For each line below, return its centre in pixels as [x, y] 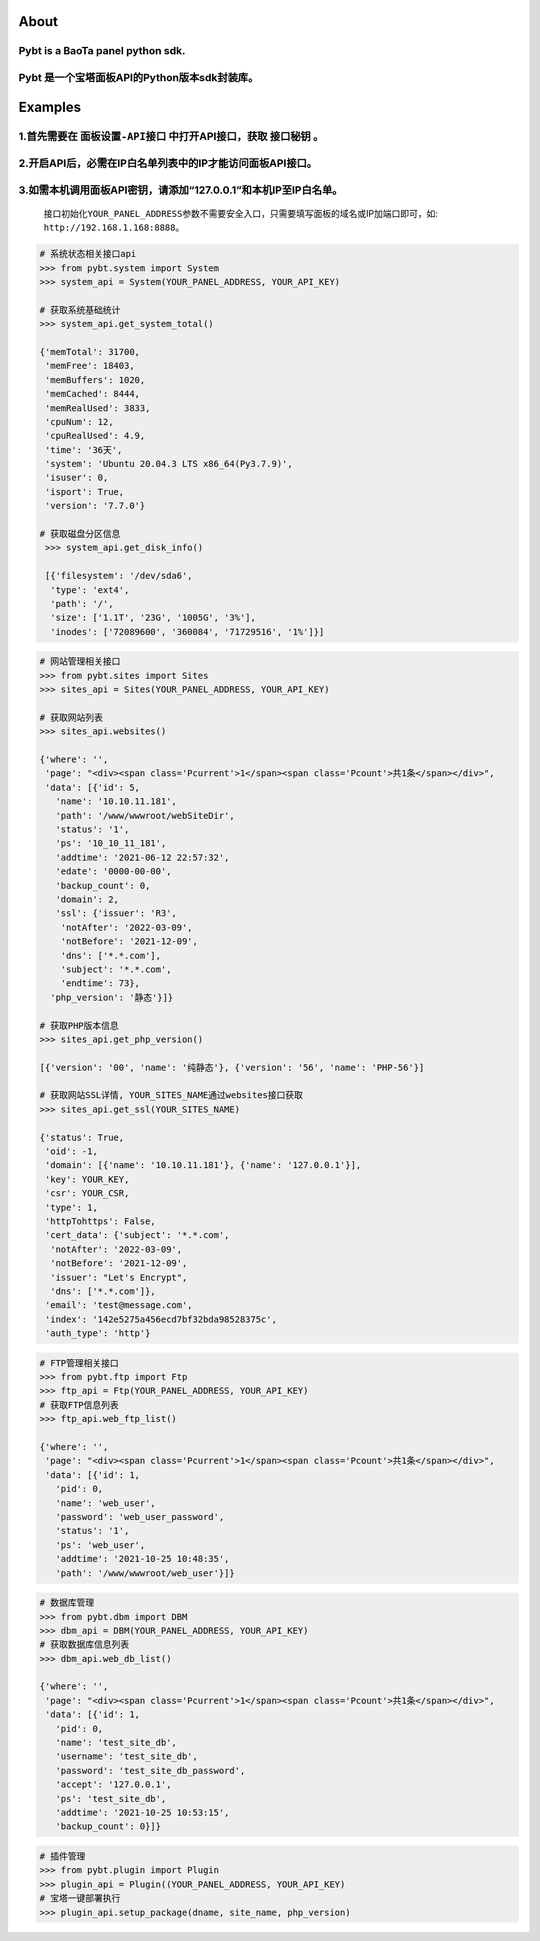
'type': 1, [72, 1207]
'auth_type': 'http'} [98, 1333]
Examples [50, 106]
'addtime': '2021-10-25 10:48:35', [142, 1559]
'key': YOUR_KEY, [87, 1179]
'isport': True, [85, 491]
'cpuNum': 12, [79, 421]
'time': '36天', [84, 449]
